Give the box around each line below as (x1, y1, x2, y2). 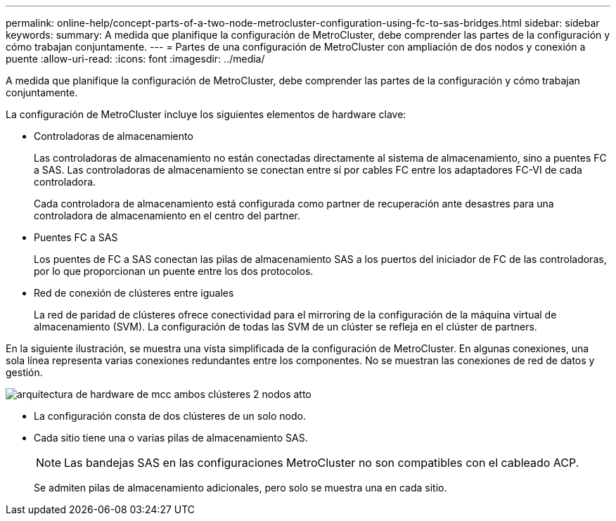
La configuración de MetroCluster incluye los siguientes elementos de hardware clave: (6, 108, 406, 120)
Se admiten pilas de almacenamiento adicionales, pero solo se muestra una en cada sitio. (34, 482, 447, 494)
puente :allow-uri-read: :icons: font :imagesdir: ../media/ (6, 53, 265, 65)
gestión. (6, 366, 43, 378)
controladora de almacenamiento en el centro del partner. (34, 210, 300, 221)
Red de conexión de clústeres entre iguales (34, 287, 234, 299)
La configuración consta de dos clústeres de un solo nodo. (34, 410, 306, 422)
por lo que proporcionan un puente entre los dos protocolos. (34, 265, 314, 277)
